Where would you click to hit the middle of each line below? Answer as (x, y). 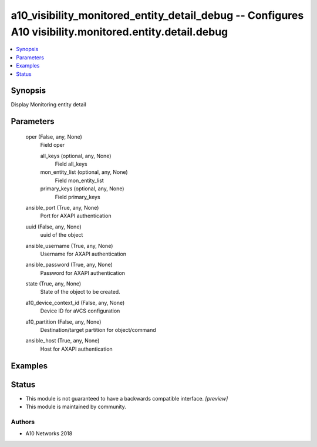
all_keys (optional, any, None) (76, 156)
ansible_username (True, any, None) (69, 246)
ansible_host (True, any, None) (63, 341)
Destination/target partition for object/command (98, 330)
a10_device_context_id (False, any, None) (75, 303)
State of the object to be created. (80, 292)
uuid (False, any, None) (53, 227)
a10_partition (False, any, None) (63, 322)
